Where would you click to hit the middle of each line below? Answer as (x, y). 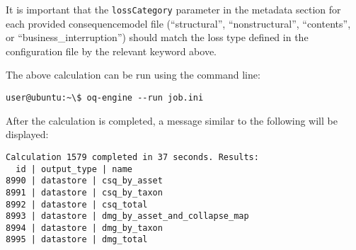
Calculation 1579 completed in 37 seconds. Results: (132, 157)
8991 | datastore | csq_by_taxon (84, 192)
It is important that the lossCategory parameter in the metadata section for (173, 9)
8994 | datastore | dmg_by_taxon (84, 228)
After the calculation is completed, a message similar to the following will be (172, 120)
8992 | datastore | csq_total (77, 204)
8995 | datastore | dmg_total (77, 240)
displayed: (27, 134)
